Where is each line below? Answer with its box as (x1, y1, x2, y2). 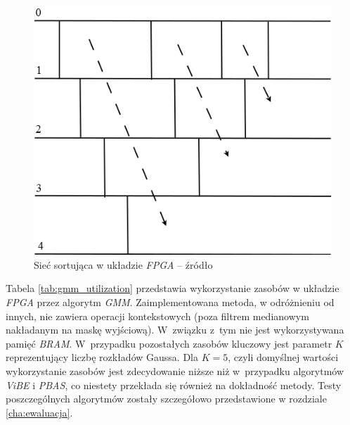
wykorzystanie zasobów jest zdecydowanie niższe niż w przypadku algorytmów (6, 364, 344, 379)
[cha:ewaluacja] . (6, 405, 73, 419)
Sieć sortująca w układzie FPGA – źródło (34, 257, 213, 272)
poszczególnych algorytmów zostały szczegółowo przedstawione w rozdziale (6, 391, 327, 406)
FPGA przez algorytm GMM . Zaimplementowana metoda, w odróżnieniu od (6, 295, 335, 310)
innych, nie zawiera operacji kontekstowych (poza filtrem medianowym (6, 308, 309, 323)
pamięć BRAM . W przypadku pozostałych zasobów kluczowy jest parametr (6, 336, 332, 350)
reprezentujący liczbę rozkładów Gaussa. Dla (6, 350, 198, 364)
